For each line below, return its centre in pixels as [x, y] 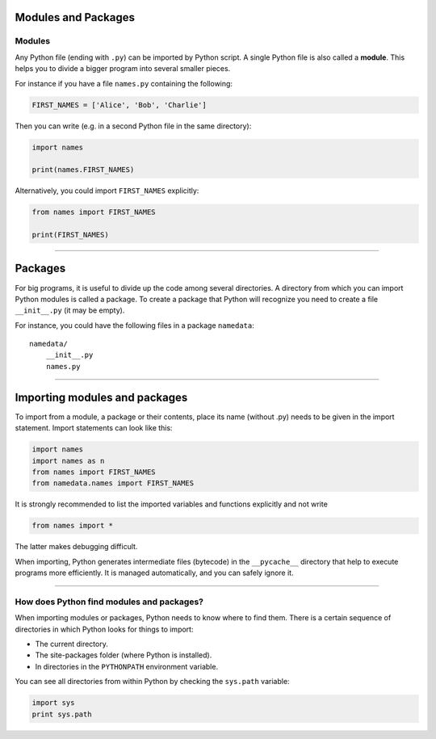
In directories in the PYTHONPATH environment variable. [126, 666]
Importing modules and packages [101, 397]
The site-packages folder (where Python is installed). [124, 655]
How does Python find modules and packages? [109, 602]
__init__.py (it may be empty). [70, 310]
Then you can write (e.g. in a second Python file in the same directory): [133, 126]
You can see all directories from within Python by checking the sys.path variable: [152, 682]
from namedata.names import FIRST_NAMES [113, 483]
